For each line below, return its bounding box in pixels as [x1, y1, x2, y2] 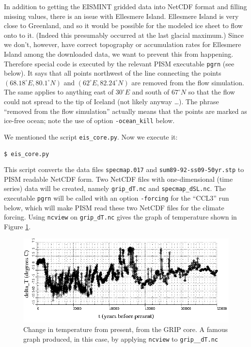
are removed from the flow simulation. [131, 77, 244, 87]
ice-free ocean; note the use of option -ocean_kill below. [4, 115, 175, 126]
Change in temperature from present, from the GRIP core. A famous [23, 324, 228, 334]
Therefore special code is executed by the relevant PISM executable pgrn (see [4, 58, 235, 68]
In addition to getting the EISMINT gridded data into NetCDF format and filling [4, 1, 247, 11]
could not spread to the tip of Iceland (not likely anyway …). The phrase [4, 96, 219, 106]
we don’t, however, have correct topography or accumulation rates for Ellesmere [4, 39, 241, 49]
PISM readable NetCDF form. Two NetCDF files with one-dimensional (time [4, 173, 233, 184]
